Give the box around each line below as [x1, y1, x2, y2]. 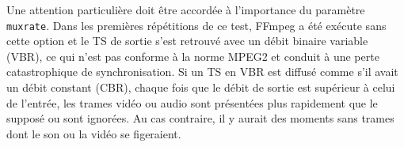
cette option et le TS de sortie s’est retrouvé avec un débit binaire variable [6, 32, 368, 49]
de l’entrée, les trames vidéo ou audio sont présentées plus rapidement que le [6, 94, 378, 111]
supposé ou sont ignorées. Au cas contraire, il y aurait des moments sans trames [6, 110, 394, 126]
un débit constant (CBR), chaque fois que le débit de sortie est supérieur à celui [6, 79, 395, 96]
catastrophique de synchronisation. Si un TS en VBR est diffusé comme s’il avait [6, 63, 398, 80]
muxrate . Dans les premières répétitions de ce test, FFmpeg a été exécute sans [6, 17, 387, 33]
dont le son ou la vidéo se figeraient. [6, 125, 181, 141]
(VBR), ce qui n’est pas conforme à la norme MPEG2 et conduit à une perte [6, 47, 379, 64]
